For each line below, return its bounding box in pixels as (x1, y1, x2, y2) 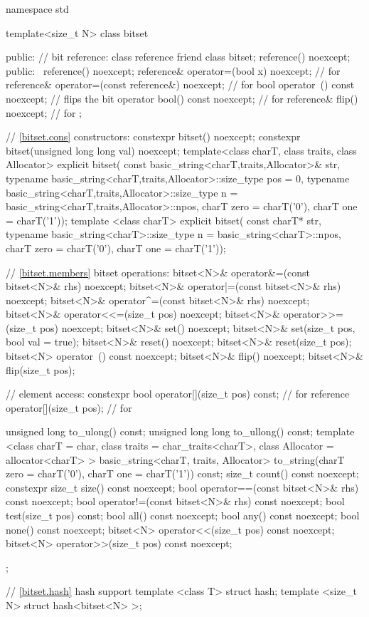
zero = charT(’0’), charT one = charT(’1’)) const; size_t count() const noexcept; (6, 466, 359, 481)
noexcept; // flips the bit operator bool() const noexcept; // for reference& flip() (6, 90, 358, 105)
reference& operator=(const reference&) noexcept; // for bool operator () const (6, 77, 355, 92)
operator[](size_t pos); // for (6, 400, 132, 415)
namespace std (6, 1, 69, 16)
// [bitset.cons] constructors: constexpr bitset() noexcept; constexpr (6, 129, 301, 144)
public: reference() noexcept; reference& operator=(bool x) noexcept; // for (6, 63, 341, 78)
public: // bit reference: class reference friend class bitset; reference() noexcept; (6, 49, 351, 64)
